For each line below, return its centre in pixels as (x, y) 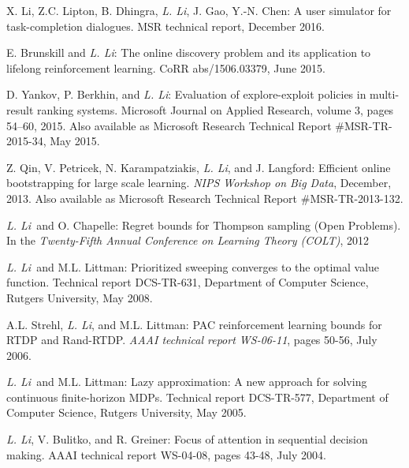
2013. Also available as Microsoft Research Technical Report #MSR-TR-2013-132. (205, 198)
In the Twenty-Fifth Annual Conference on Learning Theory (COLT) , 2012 (188, 240)
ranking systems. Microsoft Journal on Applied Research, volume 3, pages (216, 109)
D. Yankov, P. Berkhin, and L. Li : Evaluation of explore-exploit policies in (186, 94)
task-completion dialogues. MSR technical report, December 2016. (165, 26)
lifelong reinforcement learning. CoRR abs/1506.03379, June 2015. (166, 67)
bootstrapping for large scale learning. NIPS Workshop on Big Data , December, (199, 183)
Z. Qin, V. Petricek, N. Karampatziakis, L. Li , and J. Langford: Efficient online (199, 167)
